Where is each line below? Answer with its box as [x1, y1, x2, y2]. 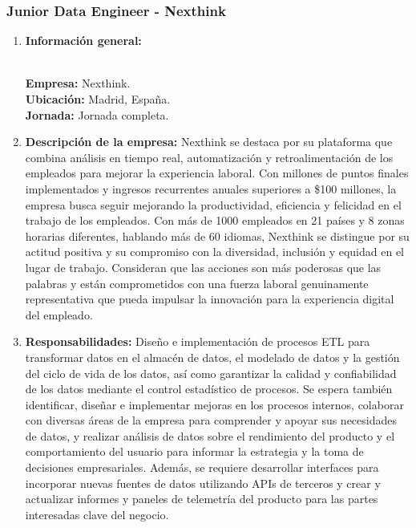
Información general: [25, 32, 142, 49]
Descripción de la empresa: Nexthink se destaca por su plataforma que [25, 133, 393, 150]
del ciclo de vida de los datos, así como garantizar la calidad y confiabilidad [25, 364, 397, 381]
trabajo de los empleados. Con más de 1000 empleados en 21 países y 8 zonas [25, 212, 405, 229]
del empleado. [25, 306, 93, 323]
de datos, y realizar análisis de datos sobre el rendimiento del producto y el [25, 427, 395, 444]
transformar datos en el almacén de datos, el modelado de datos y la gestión [25, 348, 400, 365]
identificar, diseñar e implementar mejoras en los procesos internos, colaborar [25, 396, 404, 412]
